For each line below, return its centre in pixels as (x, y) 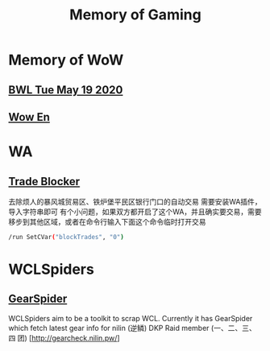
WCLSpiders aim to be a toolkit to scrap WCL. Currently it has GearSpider (131, 318)
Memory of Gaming (135, 15)
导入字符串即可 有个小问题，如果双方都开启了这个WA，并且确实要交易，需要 (135, 212)
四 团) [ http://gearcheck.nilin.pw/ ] (64, 338)
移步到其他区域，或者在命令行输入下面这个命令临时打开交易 (107, 221)
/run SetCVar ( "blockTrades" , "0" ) (66, 237)
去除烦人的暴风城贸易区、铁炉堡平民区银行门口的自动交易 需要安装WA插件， (135, 201)
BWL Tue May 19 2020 (66, 90)
